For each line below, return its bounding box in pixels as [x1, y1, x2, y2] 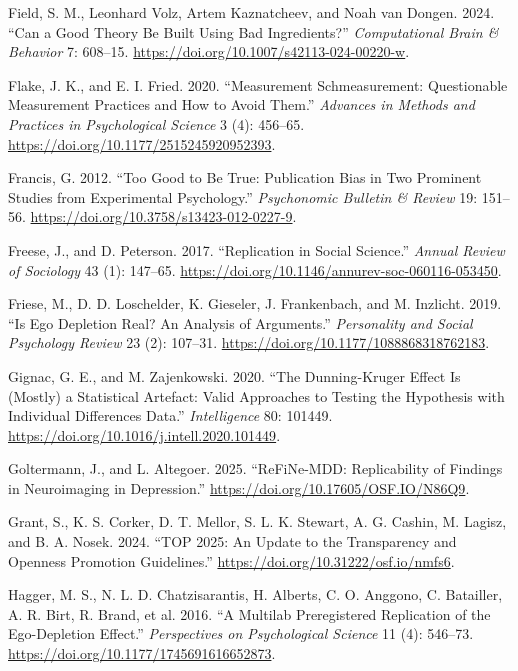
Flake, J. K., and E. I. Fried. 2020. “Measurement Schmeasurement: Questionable [8, 74, 508, 95]
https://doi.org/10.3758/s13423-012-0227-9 [30, 206, 293, 227]
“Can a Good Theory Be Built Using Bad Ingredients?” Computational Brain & [8, 21, 499, 42]
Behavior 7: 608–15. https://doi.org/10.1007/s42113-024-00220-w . [8, 41, 410, 62]
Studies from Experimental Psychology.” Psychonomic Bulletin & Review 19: [8, 186, 478, 207]
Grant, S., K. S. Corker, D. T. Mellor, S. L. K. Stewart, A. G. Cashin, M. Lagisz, [8, 511, 507, 532]
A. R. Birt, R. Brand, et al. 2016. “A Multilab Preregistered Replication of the [8, 603, 491, 624]
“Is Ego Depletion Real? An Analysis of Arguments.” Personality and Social [8, 312, 473, 333]
